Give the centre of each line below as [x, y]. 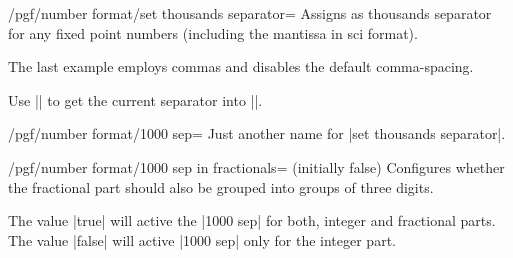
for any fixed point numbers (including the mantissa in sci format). [213, 32]
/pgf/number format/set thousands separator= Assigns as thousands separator [250, 13]
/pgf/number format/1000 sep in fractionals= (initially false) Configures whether [256, 166]
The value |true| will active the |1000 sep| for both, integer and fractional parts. [252, 220]
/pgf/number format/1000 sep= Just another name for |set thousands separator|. [257, 133]
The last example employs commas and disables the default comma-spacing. [241, 66]
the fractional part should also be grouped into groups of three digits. [221, 186]
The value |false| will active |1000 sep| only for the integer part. [202, 239]
